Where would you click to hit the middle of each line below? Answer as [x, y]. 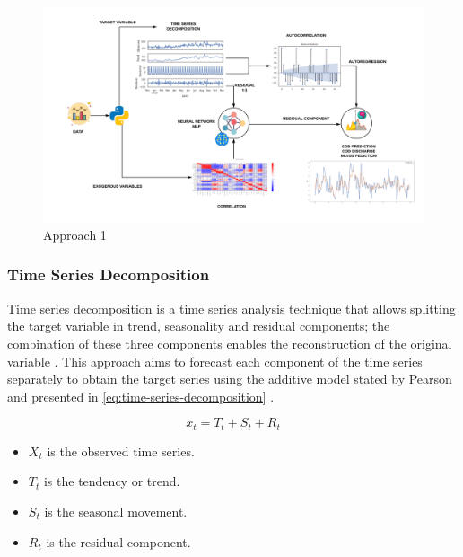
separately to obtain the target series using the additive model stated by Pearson [230, 379]
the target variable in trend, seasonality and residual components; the [199, 326]
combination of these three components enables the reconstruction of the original [230, 343]
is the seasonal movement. [116, 511]
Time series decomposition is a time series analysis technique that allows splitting [231, 308]
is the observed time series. [121, 451]
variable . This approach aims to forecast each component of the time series [215, 361]
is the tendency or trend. [112, 481]
